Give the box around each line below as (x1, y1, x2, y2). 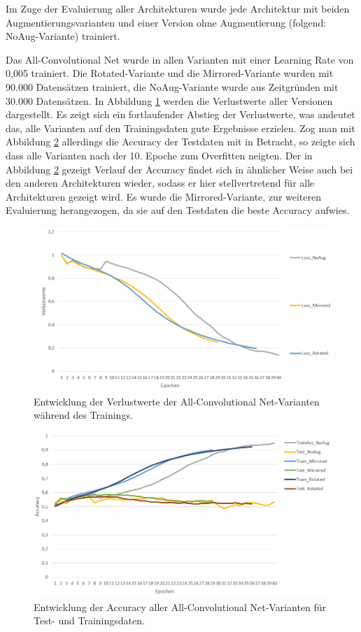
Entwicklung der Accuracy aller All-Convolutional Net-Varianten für (34, 599, 327, 614)
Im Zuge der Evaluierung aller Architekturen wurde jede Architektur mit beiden (6, 1, 350, 15)
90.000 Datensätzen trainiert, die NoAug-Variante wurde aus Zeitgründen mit (6, 79, 339, 94)
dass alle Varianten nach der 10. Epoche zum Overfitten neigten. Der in (6, 148, 313, 162)
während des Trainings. (34, 408, 133, 422)
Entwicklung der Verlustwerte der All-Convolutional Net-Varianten (34, 394, 320, 408)
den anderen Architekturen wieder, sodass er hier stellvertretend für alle (6, 175, 315, 190)
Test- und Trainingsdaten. (34, 613, 145, 628)
